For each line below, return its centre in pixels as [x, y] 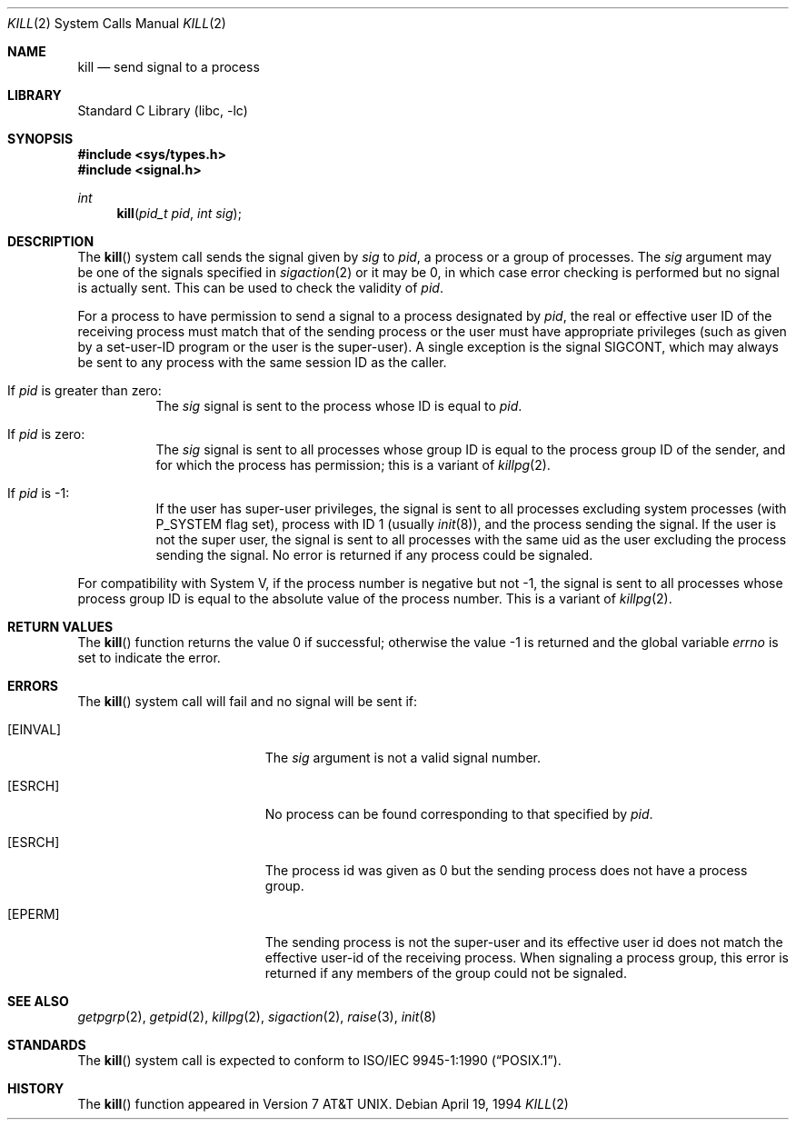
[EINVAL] [35, 729]
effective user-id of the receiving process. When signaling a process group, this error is [527, 957]
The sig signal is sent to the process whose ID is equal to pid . [339, 406]
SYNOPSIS [40, 139]
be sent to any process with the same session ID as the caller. [262, 362]
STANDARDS [47, 1045]
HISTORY [36, 1088]
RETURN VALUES [60, 627]
